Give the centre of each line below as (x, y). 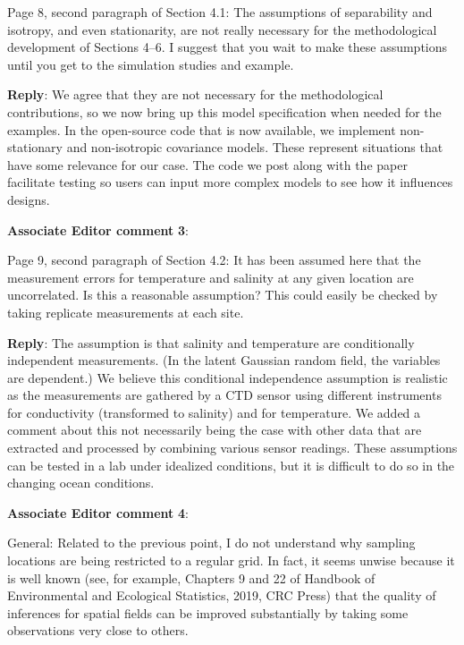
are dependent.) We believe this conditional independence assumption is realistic (228, 377)
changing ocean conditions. (81, 483)
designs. (29, 199)
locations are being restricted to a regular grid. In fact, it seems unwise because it (231, 560)
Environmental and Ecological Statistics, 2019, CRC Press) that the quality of (222, 595)
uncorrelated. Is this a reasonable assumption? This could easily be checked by (223, 295)
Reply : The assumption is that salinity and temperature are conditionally (211, 342)
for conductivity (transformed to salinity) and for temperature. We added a (214, 412)
